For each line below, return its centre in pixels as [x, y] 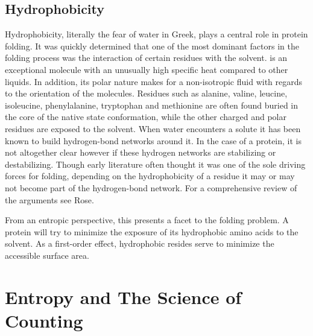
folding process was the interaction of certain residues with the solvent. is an [146, 58]
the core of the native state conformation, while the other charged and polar [146, 117]
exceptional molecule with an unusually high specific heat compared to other [147, 69]
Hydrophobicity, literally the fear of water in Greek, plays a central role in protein [156, 34]
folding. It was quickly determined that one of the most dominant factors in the [152, 46]
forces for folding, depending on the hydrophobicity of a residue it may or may [150, 176]
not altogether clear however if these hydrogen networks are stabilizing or [141, 152]
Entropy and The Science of [123, 296]
